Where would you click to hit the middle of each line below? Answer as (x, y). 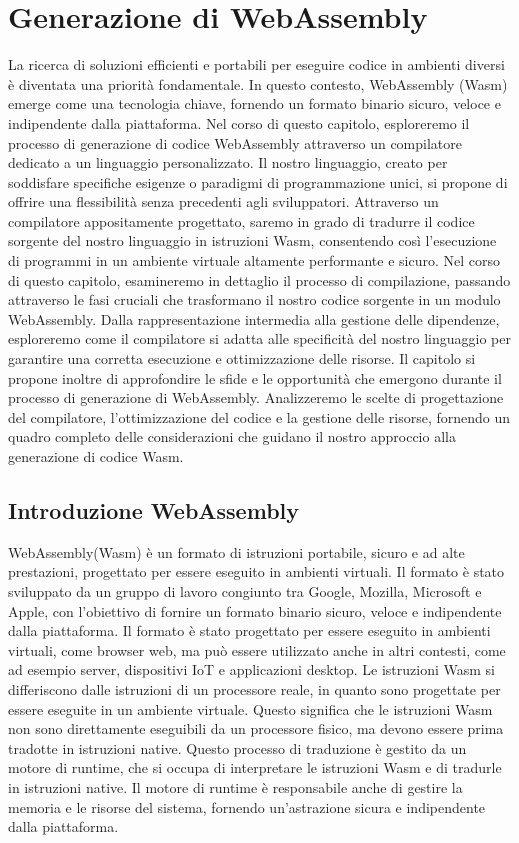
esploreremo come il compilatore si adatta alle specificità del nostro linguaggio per (259, 338)
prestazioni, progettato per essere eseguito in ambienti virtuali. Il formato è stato (256, 571)
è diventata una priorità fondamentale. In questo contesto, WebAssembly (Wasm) (258, 83)
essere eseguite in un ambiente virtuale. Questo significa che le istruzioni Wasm (250, 708)
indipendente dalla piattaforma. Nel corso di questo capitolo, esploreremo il (239, 122)
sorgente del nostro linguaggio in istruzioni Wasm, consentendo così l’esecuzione (252, 240)
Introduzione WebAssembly (153, 509)
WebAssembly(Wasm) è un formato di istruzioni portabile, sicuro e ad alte (236, 551)
